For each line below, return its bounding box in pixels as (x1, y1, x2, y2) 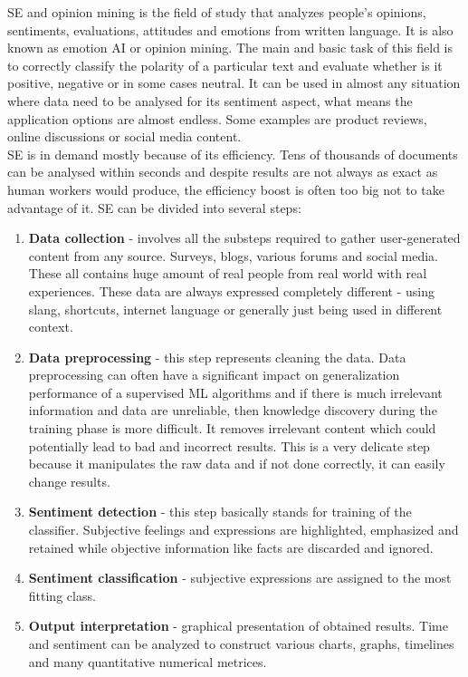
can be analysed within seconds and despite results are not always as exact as (7, 162, 438, 181)
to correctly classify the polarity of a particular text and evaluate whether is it (7, 55, 443, 74)
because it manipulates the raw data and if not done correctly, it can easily (28, 454, 445, 473)
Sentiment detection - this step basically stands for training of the (28, 502, 412, 521)
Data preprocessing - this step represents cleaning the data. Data (28, 347, 406, 366)
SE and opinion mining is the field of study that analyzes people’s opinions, (7, 3, 426, 21)
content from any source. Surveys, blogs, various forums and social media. (28, 246, 438, 265)
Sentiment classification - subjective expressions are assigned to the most (28, 568, 452, 587)
